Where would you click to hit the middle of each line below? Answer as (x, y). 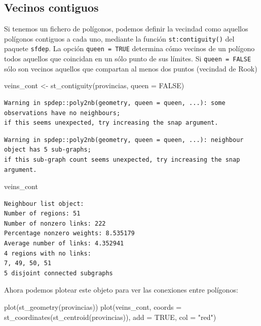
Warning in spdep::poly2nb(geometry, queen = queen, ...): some (115, 103)
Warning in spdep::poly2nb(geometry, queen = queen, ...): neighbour (124, 140)
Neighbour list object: (44, 204)
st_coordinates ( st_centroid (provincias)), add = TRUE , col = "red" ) (110, 317)
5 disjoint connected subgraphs (59, 273)
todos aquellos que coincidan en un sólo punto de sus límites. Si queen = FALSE (128, 59)
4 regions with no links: (48, 253)
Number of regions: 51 (42, 214)
